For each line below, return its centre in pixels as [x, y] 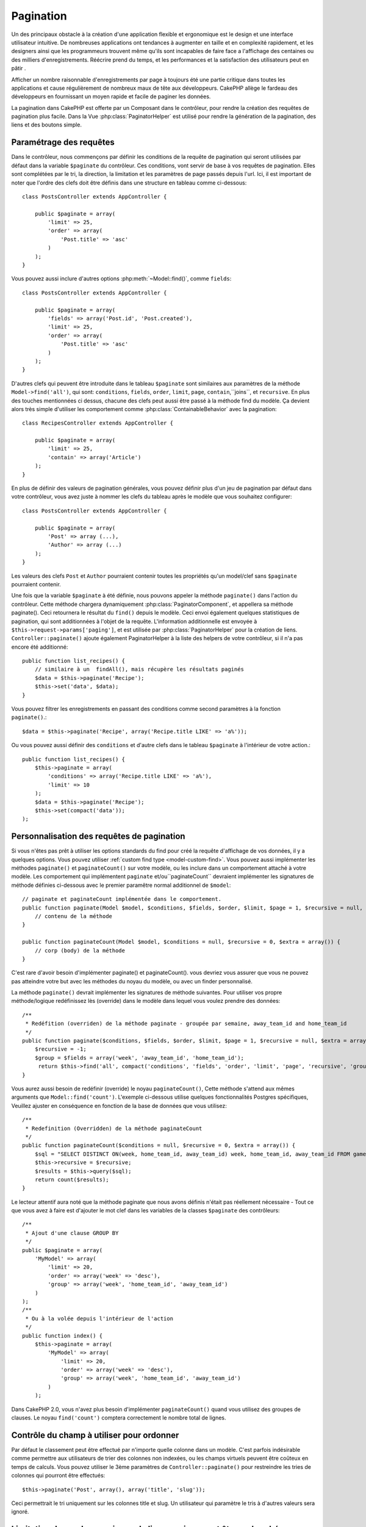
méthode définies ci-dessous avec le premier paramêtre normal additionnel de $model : [121, 885]
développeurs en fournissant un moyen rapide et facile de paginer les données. [111, 97]
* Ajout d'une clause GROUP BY [72, 1233]
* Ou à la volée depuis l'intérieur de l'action [99, 1318]
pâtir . [19, 68]
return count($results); [72, 1179]
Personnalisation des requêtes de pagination [98, 836]
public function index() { [63, 1336]
